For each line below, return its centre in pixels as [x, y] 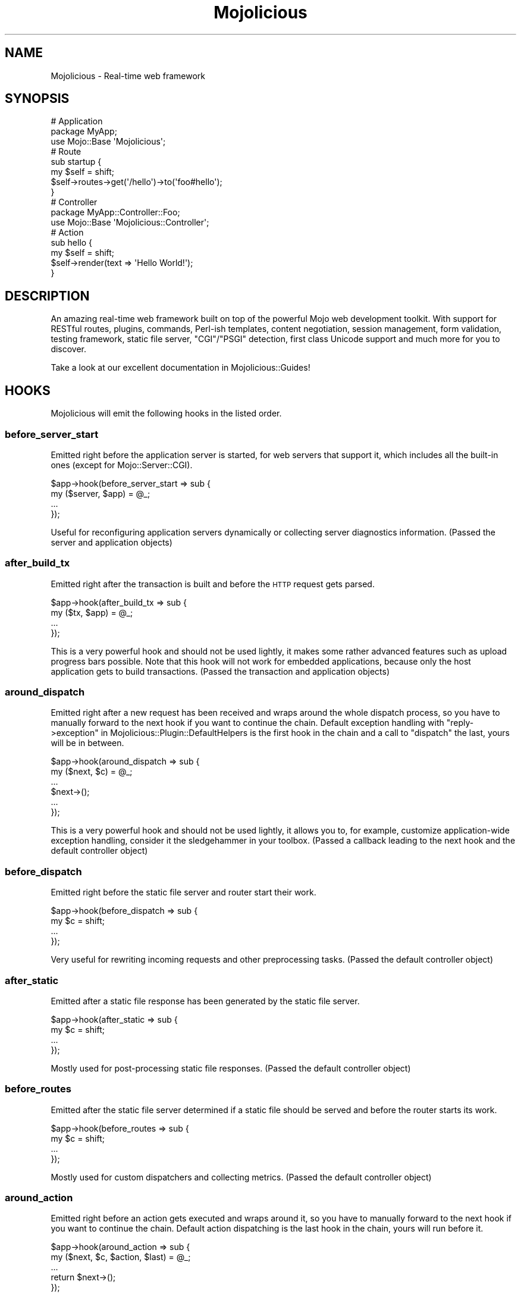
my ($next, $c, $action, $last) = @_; [121, 1257]
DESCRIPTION [47, 296]
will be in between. [87, 743]
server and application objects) [112, 542]
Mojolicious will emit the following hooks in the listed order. [166, 413]
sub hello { [72, 243]
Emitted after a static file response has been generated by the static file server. [205, 1001]
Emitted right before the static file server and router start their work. [183, 892]
